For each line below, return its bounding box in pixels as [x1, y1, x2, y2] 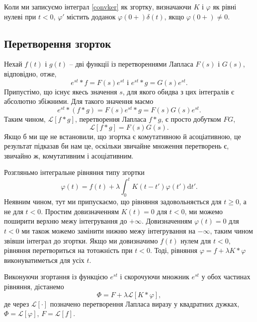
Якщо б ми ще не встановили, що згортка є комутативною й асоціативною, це [4, 131, 241, 141]
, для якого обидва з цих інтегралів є [122, 86, 234, 96]
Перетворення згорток [4, 35, 111, 51]
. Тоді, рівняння [150, 245, 197, 255]
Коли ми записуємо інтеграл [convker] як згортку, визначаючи [4, 1, 191, 11]
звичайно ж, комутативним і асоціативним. [4, 150, 134, 161]
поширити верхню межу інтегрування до [4, 216, 127, 226]
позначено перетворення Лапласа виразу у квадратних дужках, [50, 298, 240, 309]
